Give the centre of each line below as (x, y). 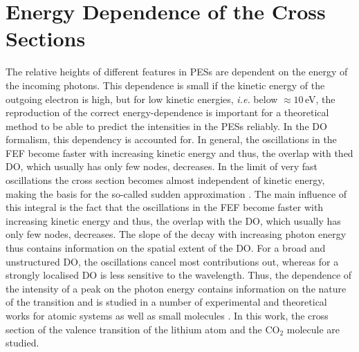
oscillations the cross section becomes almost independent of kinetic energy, (165, 180)
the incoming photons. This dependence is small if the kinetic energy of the (165, 85)
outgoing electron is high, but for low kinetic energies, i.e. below (142, 99)
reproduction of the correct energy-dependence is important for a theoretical (167, 112)
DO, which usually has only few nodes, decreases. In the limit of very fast (162, 166)
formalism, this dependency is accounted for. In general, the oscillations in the (171, 139)
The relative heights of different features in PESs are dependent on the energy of (177, 72)
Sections (46, 38)
